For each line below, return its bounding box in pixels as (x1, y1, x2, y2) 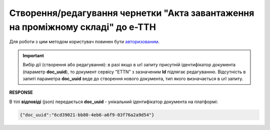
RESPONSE (9, 90, 33, 96)
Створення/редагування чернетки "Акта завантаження (9, 7, 254, 18)
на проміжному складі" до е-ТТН (9, 21, 156, 32)
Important (22, 52, 44, 58)
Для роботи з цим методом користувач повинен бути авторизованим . (9, 39, 160, 45)
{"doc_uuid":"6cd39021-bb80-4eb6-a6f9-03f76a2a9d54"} (19, 112, 154, 118)
